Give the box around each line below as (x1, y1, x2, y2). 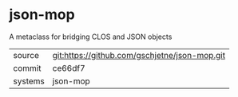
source (13, 49, 39, 60)
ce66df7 (52, 62, 86, 73)
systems (13, 76, 45, 87)
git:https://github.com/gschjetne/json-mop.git (52, 49, 226, 60)
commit (13, 62, 42, 73)
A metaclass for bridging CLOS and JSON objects (9, 32, 173, 41)
